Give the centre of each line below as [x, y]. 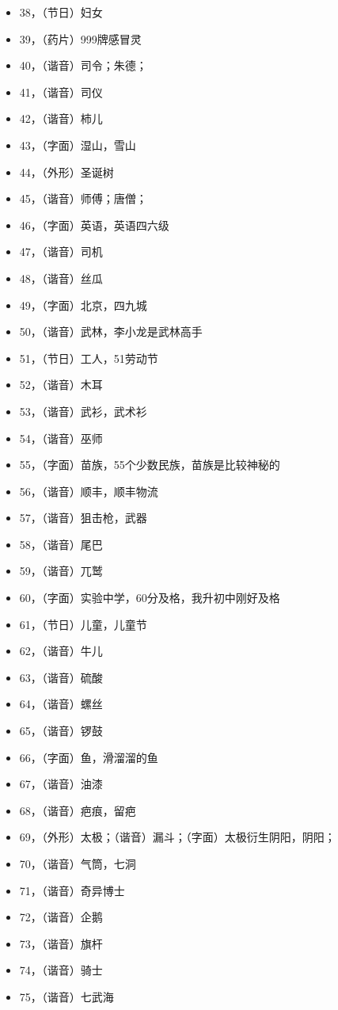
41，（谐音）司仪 [61, 91]
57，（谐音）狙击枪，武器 [83, 518]
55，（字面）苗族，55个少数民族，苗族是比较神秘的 [150, 465]
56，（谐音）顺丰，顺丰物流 [89, 491]
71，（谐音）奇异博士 [72, 890]
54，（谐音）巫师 [61, 438]
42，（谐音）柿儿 [61, 118]
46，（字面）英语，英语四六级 [94, 225]
